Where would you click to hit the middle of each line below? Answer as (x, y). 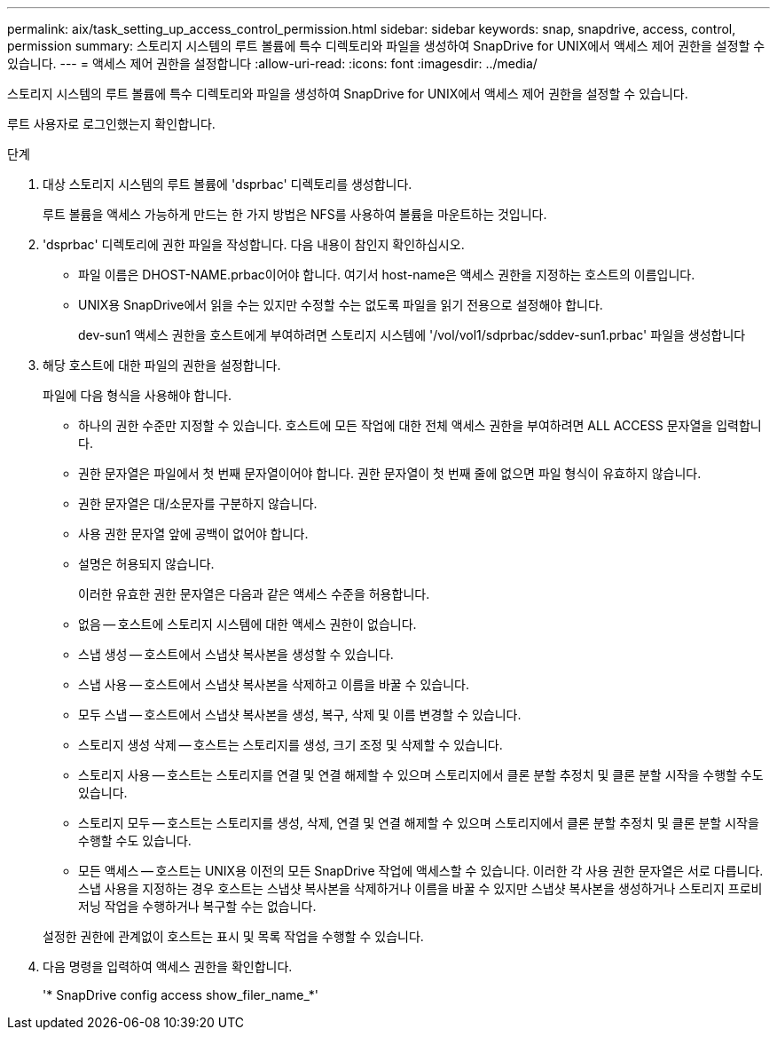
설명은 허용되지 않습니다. (146, 564)
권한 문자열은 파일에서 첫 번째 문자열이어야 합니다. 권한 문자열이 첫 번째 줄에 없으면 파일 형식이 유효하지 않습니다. (390, 473)
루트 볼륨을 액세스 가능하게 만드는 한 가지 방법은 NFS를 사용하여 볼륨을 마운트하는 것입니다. (295, 214)
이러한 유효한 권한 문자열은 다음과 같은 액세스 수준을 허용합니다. (254, 594)
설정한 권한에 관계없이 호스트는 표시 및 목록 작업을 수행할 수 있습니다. (233, 936)
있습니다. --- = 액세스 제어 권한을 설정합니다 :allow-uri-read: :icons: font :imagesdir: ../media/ (272, 63)
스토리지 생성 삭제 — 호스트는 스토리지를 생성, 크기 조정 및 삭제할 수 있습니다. (290, 745)
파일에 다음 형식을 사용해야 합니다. (137, 395)
